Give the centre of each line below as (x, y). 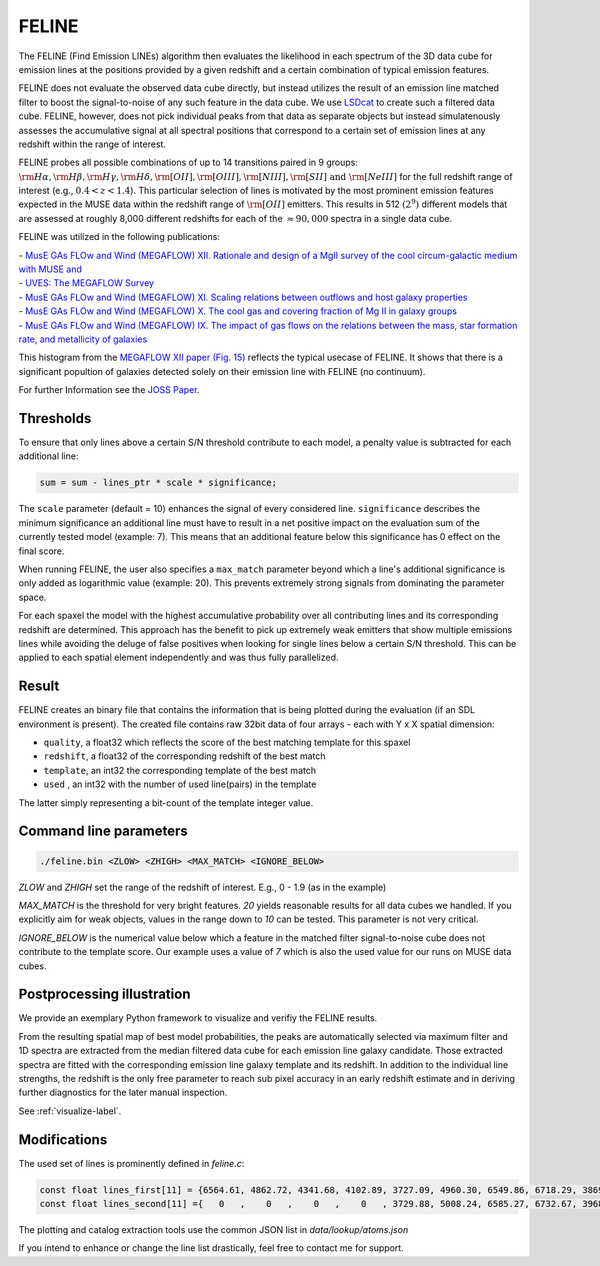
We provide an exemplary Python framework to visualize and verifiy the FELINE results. (198, 1018)
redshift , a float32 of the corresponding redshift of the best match (184, 756)
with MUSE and (50, 269)
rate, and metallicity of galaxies (83, 339)
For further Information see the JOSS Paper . (109, 390)
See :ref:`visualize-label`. (70, 1111)
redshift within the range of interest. (92, 144)
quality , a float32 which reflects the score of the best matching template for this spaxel (227, 742)
